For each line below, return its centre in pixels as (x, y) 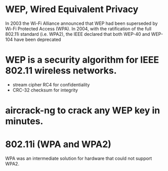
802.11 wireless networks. (61, 71)
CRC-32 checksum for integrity (45, 90)
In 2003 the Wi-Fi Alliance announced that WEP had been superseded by (81, 23)
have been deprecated (37, 39)
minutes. (24, 121)
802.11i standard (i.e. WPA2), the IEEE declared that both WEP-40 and (78, 34)
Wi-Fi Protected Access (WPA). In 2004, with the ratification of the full (78, 28)
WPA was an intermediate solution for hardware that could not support (79, 158)
